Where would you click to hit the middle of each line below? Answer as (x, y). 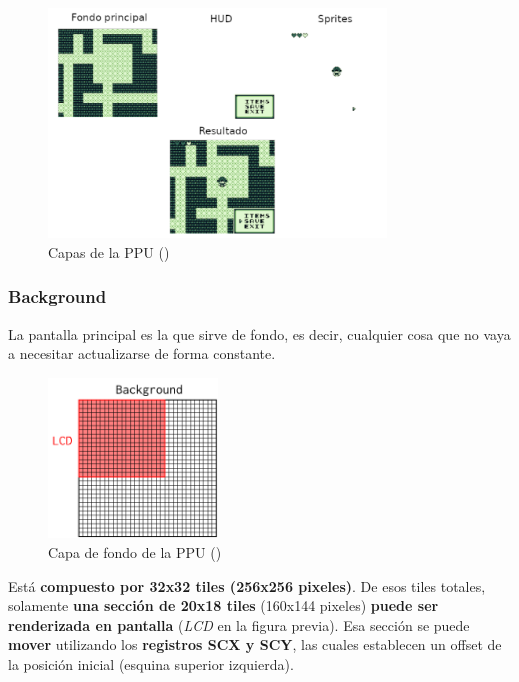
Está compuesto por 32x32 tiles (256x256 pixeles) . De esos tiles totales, (247, 585)
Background (57, 296)
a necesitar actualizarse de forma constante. (142, 353)
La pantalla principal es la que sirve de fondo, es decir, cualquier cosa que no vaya (259, 333)
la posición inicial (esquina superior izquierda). (151, 663)
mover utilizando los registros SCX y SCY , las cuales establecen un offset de (255, 644)
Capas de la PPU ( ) (109, 251)
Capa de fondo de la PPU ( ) (135, 551)
